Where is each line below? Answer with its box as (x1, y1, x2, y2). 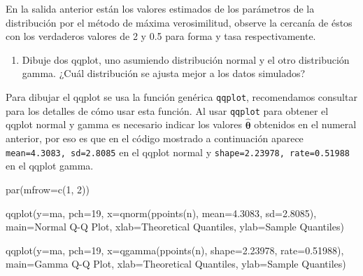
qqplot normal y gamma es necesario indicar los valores (6, 117, 242, 132)
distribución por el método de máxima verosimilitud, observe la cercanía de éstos (6, 15, 353, 29)
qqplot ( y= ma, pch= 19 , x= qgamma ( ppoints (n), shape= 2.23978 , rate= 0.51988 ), (6, 242, 344, 257)
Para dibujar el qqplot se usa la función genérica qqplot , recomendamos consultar (6, 89, 357, 104)
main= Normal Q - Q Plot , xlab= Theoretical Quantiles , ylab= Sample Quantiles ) (6, 219, 344, 234)
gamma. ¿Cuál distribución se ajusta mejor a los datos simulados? (22, 66, 306, 81)
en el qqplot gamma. (6, 158, 94, 173)
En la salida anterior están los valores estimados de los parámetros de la (6, 1, 315, 15)
